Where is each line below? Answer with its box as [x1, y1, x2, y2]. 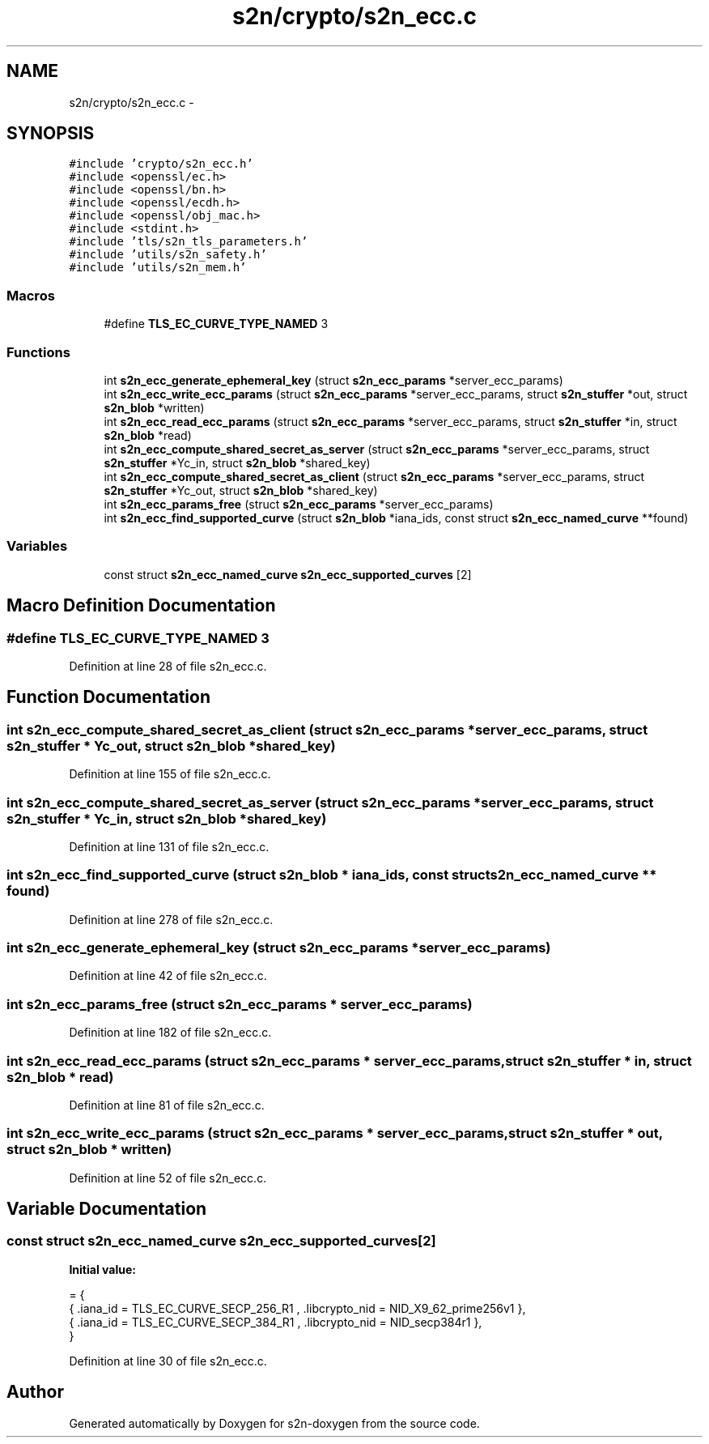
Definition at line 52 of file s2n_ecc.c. [69, 1170, 267, 1185]
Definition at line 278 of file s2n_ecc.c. [69, 912, 274, 926]
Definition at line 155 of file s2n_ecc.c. [69, 767, 271, 782]
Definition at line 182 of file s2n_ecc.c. [69, 1025, 272, 1040]
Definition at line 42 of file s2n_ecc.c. [69, 969, 267, 983]
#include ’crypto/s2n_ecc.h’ [69, 157, 253, 171]
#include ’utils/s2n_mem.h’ [69, 261, 247, 275]
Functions [6, 343, 70, 360]
